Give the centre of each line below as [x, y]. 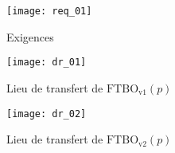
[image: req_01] [49, 11]
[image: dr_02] [47, 114]
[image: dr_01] [47, 63]
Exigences [30, 36]
